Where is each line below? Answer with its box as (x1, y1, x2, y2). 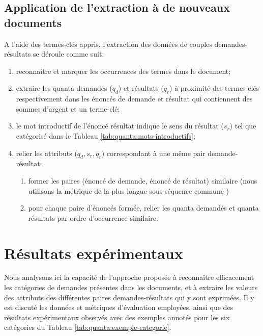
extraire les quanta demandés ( (16, 83, 112, 93)
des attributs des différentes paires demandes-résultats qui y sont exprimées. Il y (4, 292, 254, 302)
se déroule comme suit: (33, 48, 104, 59)
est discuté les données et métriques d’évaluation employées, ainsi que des (4, 302, 233, 313)
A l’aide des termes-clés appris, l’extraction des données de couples (4, 38, 212, 49)
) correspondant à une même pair (101, 147, 206, 158)
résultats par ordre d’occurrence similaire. (28, 212, 158, 223)
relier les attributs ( (16, 147, 77, 158)
